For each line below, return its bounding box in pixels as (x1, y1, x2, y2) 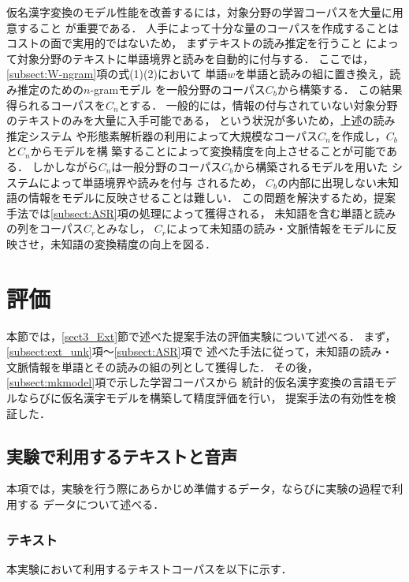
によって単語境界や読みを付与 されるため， (39, 173, 262, 190)
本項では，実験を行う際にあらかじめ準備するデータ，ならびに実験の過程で (6, 480, 392, 497)
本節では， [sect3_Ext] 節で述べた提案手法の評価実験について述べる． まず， (6, 327, 396, 344)
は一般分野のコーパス (111, 158, 222, 174)
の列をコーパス (6, 220, 84, 237)
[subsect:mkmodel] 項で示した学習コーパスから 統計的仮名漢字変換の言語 (6, 374, 374, 390)
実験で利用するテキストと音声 (6, 443, 238, 468)
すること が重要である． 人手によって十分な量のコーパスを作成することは (17, 19, 399, 35)
